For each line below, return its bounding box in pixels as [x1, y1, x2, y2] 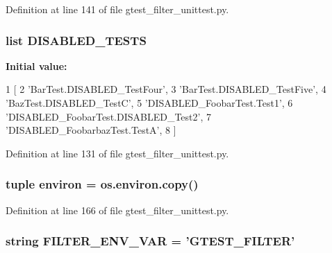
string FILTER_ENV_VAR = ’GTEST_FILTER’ [6, 232, 295, 250]
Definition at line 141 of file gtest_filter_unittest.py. [6, 2, 229, 16]
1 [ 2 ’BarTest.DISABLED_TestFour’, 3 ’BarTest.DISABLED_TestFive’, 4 [6, 82, 326, 96]
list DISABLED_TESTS [6, 31, 147, 49]
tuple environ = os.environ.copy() [6, 175, 199, 193]
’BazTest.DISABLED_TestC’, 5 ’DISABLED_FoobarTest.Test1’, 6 [6, 96, 293, 110]
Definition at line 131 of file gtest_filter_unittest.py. [6, 146, 229, 160]
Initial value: [6, 58, 67, 73]
